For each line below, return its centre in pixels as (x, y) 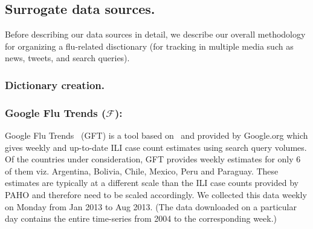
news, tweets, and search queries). (67, 58)
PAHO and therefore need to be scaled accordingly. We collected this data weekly (156, 195)
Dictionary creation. (55, 85)
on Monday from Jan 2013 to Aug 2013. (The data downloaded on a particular (151, 206)
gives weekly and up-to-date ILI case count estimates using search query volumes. (156, 147)
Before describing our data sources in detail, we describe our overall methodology (155, 34)
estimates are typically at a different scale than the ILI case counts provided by (152, 183)
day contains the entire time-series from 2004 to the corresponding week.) (141, 218)
